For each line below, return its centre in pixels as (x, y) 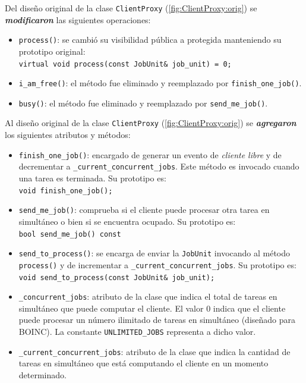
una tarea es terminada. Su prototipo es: (92, 178)
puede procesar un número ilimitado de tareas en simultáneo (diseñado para (157, 320)
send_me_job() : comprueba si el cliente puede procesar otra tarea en (144, 210)
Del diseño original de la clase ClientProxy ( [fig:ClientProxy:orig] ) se (131, 8)
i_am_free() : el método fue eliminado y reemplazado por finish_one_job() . (160, 83)
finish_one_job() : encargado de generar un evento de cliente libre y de (150, 154)
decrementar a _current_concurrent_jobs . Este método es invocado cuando (159, 166)
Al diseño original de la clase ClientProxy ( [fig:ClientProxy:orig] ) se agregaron (151, 123)
